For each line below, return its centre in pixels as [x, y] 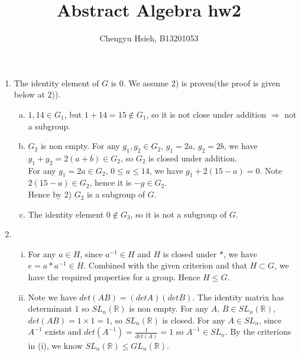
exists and [63, 331]
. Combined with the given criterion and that [165, 265]
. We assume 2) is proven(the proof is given [202, 82]
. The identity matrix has [238, 297]
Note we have [52, 297]
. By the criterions [258, 331]
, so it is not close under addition [206, 114]
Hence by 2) [50, 194]
